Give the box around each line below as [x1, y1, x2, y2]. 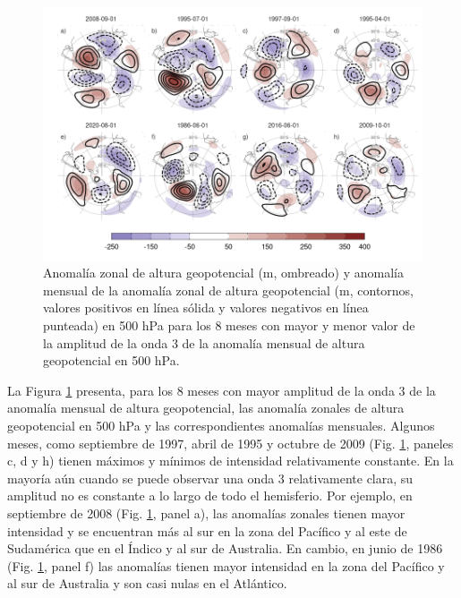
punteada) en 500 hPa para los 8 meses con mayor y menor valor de [43, 316, 415, 335]
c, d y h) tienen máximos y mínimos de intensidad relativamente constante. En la [7, 451, 454, 470]
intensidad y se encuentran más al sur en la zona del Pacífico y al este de [7, 521, 407, 540]
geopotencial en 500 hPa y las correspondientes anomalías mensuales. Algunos [7, 416, 435, 434]
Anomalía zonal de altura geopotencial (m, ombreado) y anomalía [43, 263, 404, 282]
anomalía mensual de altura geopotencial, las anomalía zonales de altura [7, 398, 405, 417]
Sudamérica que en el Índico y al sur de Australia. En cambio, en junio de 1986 [7, 539, 443, 558]
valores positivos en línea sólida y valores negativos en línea [43, 298, 369, 317]
